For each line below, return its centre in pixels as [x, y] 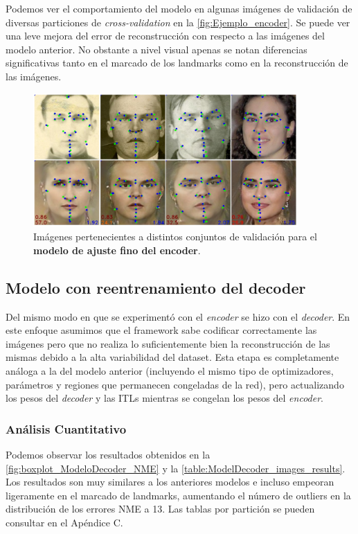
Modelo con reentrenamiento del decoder [156, 287]
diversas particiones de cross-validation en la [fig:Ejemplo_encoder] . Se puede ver [178, 22]
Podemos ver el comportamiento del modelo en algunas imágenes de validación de [179, 8]
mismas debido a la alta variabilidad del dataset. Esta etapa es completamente [172, 357]
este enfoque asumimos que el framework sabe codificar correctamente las [161, 330]
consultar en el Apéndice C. [64, 522]
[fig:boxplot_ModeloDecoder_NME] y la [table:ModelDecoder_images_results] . [176, 468]
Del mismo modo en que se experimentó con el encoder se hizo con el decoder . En [178, 316]
